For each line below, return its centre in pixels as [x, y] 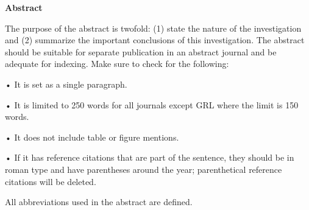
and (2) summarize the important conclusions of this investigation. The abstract [155, 40]
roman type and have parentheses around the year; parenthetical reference [144, 169]
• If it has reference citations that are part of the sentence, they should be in [150, 157]
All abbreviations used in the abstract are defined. [99, 202]
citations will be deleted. [51, 181]
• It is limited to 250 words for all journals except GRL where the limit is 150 [152, 104]
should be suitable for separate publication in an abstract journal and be [141, 51]
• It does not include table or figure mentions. [92, 137]
